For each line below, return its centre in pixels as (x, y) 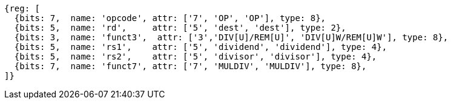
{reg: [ (22, 8)
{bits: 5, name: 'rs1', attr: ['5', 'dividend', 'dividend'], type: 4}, (201, 47)
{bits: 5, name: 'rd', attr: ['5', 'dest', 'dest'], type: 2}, (180, 28)
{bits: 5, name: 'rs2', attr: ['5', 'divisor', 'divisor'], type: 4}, (196, 57)
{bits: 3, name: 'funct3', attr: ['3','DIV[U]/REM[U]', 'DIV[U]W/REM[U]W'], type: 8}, (231, 37)
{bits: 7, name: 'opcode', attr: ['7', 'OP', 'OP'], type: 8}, (170, 18)
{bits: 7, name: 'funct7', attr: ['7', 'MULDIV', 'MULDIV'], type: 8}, (190, 66)
